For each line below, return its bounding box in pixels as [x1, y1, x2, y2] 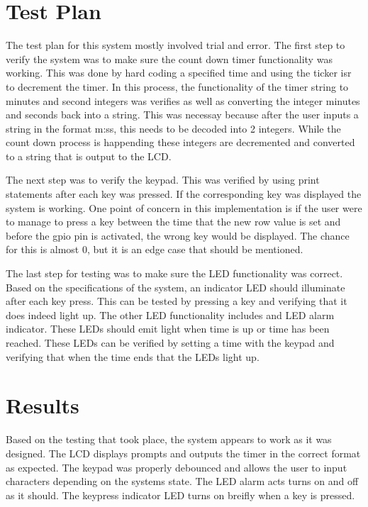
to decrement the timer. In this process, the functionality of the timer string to [6, 79, 349, 94]
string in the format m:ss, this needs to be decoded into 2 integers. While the [6, 121, 341, 135]
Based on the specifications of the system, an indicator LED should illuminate [6, 279, 345, 294]
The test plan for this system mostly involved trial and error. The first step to [6, 38, 345, 52]
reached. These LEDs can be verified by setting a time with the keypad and [6, 335, 335, 350]
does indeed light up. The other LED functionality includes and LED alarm [6, 307, 335, 322]
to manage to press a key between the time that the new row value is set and [6, 214, 341, 229]
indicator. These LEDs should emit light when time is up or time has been [6, 321, 330, 336]
